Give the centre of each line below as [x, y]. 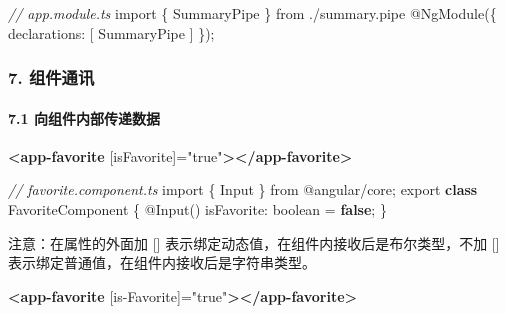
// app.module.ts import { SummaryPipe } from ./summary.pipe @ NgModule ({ [252, 13]
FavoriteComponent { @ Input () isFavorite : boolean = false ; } [197, 209]
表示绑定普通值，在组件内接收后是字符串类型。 [162, 262]
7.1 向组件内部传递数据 [84, 117]
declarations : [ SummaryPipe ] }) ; [111, 32]
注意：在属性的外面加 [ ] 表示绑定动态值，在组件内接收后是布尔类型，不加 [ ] [254, 242]
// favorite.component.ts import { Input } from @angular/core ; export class [243, 189]
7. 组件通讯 [51, 77]
